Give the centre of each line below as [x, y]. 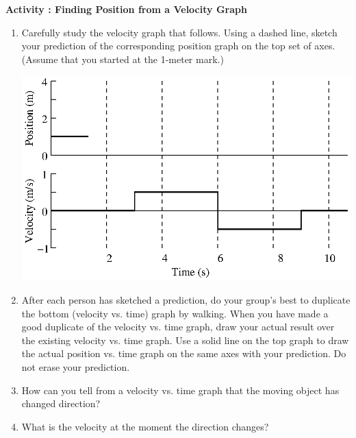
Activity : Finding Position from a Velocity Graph [126, 9]
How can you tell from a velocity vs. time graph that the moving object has [180, 390]
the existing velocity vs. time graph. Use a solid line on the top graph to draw [185, 340]
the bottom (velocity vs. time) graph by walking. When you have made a [175, 313]
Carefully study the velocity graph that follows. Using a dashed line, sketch [179, 32]
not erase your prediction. [76, 366]
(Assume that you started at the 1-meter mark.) [123, 59]
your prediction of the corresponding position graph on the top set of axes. [178, 46]
